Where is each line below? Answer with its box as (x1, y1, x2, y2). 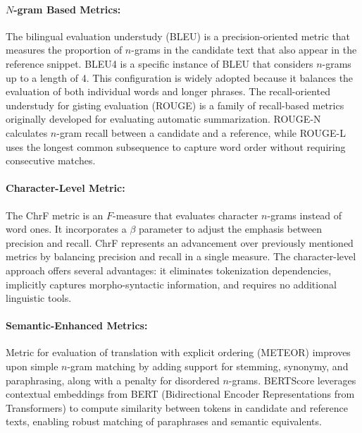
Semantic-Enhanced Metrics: (6, 318, 148, 333)
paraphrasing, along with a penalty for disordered (6, 372, 220, 387)
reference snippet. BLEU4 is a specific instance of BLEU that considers (6, 56, 313, 71)
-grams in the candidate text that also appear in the (131, 42, 357, 57)
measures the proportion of (6, 42, 123, 57)
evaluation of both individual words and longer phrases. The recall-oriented (6, 84, 330, 99)
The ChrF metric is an (6, 207, 104, 222)
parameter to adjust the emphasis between (139, 221, 323, 236)
